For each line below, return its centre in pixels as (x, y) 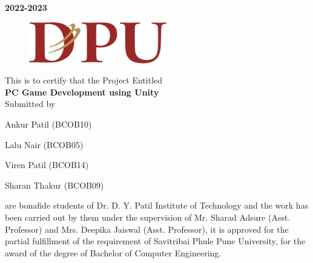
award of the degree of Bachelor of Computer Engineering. (113, 252)
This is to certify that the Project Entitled (84, 80)
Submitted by (30, 104)
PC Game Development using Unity (82, 92)
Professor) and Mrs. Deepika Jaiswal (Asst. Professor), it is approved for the (147, 229)
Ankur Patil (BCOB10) (48, 124)
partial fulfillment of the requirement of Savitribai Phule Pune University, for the (155, 241)
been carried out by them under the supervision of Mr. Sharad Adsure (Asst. (148, 217)
